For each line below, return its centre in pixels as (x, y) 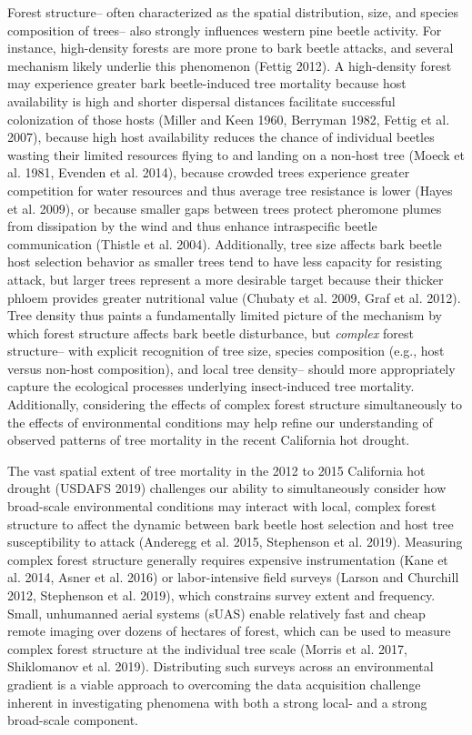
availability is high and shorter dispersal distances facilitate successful (201, 101)
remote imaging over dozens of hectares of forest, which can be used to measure (229, 631)
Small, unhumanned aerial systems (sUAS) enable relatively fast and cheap (216, 613)
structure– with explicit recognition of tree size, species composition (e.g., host (226, 351)
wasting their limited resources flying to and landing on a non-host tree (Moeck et (236, 154)
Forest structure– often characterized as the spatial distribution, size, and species (233, 12)
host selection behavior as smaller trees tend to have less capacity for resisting (225, 262)
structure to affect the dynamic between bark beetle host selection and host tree (231, 524)
